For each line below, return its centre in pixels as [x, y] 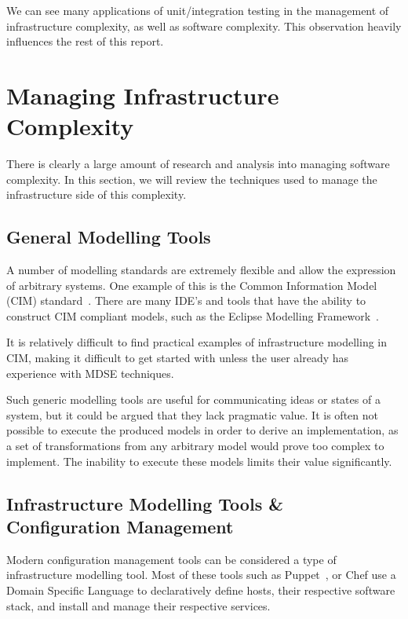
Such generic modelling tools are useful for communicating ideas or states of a [193, 399]
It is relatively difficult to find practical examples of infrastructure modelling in [197, 342]
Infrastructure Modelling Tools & [145, 503]
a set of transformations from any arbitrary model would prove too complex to [195, 446]
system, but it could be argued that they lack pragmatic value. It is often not [192, 414]
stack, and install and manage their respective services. [138, 605]
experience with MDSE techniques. [90, 373]
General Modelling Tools [109, 237]
